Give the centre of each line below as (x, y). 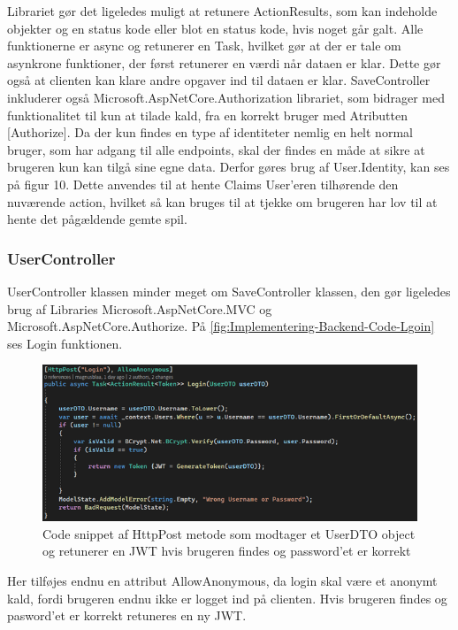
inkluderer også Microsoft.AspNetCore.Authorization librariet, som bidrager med (226, 97)
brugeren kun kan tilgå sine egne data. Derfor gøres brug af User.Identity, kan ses (229, 167)
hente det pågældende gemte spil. (97, 219)
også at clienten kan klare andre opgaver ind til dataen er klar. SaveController (219, 80)
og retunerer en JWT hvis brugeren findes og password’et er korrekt (227, 551)
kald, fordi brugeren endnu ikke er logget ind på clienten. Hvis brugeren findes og (227, 598)
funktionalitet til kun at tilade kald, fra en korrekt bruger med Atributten (207, 115)
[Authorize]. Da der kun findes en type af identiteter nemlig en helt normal (210, 132)
